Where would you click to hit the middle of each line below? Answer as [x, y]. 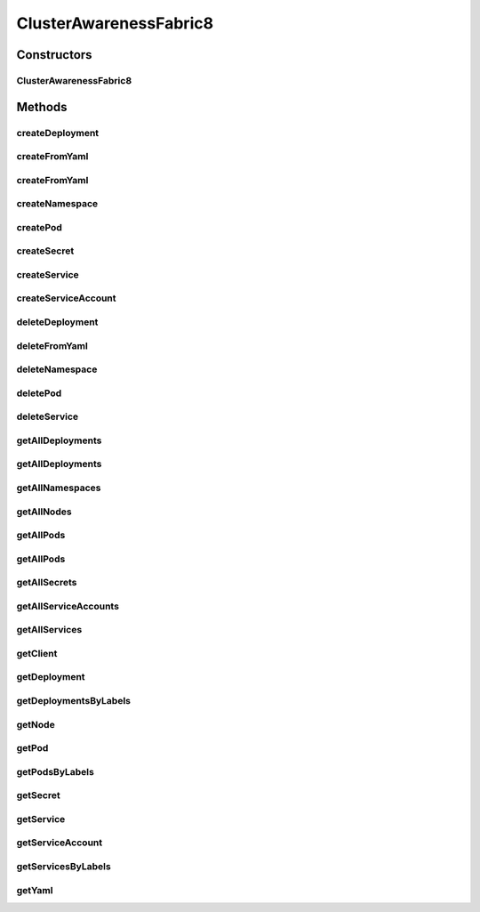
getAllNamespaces [59, 488]
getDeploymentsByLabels [74, 701]
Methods [42, 107]
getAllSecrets [47, 583]
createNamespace [57, 204]
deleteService [48, 416]
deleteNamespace [57, 369]
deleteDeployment [57, 322]
